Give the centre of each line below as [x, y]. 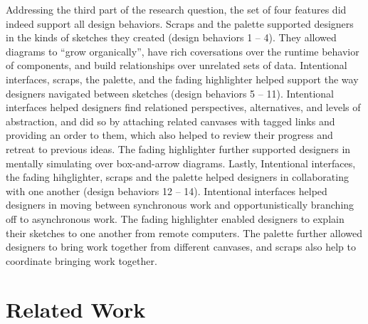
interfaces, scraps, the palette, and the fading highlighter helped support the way [182, 79]
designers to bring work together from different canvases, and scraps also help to [181, 247]
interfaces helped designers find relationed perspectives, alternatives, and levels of [183, 107]
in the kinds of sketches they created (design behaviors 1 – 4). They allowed [171, 37]
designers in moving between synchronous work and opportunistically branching [180, 205]
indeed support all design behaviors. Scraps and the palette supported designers [180, 23]
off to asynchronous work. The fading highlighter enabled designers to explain [175, 218]
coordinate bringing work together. [82, 260]
